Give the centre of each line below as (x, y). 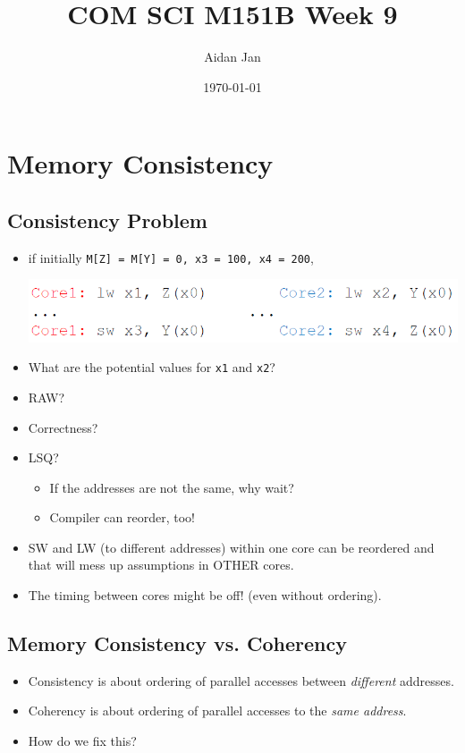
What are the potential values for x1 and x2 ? (152, 367)
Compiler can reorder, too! (122, 517)
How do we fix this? (82, 741)
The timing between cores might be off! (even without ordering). (205, 595)
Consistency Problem (107, 220)
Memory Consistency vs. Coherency (177, 643)
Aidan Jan (232, 57)
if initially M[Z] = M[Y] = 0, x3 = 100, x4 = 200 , (171, 257)
